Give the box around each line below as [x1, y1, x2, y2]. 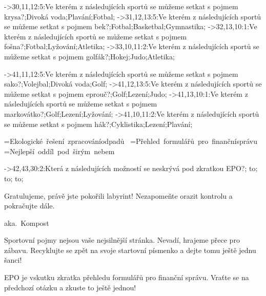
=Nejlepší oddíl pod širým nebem [4, 145, 115, 156]
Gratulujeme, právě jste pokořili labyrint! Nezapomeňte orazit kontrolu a [4, 190, 233, 201]
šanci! [4, 255, 22, 265]
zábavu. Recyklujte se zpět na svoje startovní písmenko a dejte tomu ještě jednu [4, 244, 256, 255]
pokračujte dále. [4, 200, 55, 211]
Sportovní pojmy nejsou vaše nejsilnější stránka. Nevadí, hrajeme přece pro [4, 235, 240, 245]
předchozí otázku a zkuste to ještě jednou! [4, 282, 136, 292]
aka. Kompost [4, 217, 49, 228]
